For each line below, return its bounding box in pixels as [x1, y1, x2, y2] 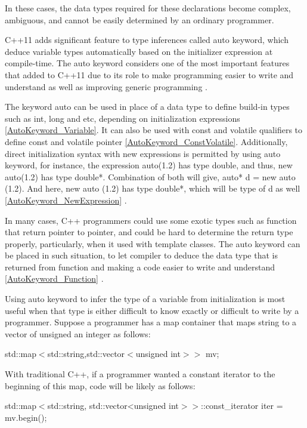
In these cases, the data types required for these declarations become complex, [5, 2, 291, 14]
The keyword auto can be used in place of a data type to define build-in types [5, 100, 290, 113]
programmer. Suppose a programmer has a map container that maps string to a [5, 316, 297, 328]
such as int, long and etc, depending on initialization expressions [5, 112, 240, 124]
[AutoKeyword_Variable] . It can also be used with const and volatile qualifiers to [5, 124, 303, 136]
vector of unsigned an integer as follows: [5, 327, 151, 340]
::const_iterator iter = [201, 399, 283, 412]
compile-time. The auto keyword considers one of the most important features [5, 57, 290, 69]
